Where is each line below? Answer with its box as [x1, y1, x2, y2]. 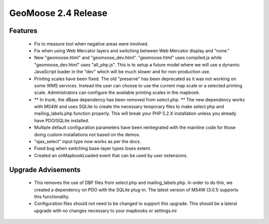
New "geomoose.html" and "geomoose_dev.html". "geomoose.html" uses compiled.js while [34, 55, 222, 61]
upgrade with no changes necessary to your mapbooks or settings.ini [34, 208, 177, 214]
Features [9, 26, 37, 35]
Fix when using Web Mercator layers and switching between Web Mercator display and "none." [34, 47, 230, 53]
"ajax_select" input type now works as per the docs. [34, 139, 141, 145]
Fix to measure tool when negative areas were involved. [34, 40, 149, 47]
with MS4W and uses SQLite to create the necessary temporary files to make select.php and [34, 104, 224, 110]
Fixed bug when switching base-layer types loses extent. [34, 145, 151, 152]
